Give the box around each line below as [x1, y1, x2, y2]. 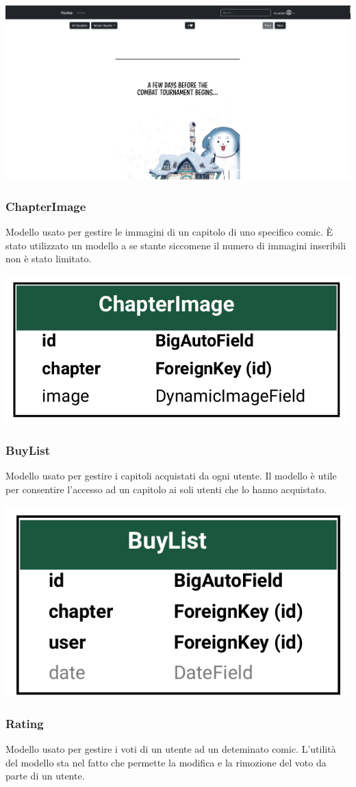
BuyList [5, 442, 51, 459]
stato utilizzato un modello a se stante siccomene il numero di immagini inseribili [5, 238, 346, 252]
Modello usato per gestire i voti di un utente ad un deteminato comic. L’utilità [5, 742, 336, 755]
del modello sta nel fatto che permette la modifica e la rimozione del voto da [5, 755, 327, 769]
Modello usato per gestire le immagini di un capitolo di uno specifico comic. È [5, 225, 333, 239]
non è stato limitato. [5, 251, 92, 266]
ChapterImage [5, 197, 86, 214]
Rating [5, 714, 44, 732]
